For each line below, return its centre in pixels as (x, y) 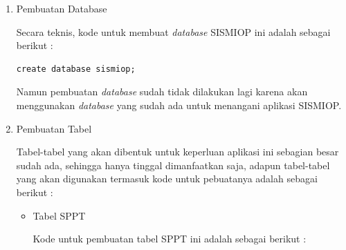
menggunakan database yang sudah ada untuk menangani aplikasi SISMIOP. (179, 105)
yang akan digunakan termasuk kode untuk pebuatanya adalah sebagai (167, 179)
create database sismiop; (76, 69)
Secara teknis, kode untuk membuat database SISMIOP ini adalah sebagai (173, 31)
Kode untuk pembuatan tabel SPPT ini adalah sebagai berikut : (170, 239)
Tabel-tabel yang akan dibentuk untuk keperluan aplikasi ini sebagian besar (177, 152)
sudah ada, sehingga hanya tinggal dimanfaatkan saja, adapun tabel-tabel (173, 165)
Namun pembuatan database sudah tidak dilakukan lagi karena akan (162, 92)
